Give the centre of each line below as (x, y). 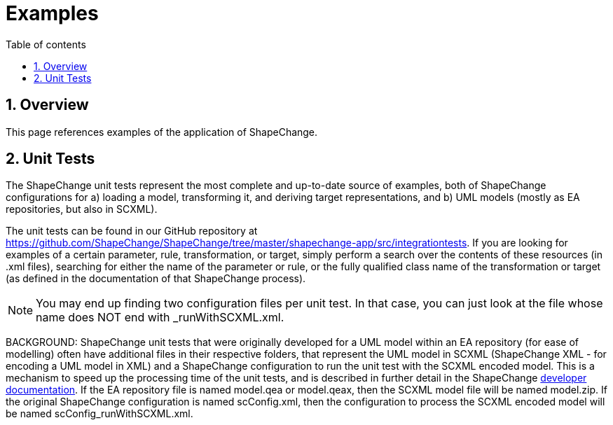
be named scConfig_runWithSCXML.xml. (99, 414)
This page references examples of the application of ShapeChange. (162, 132)
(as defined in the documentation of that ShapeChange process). (156, 279)
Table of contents (46, 44)
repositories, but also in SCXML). (82, 209)
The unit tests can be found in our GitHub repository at (132, 231)
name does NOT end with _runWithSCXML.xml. (160, 318)
